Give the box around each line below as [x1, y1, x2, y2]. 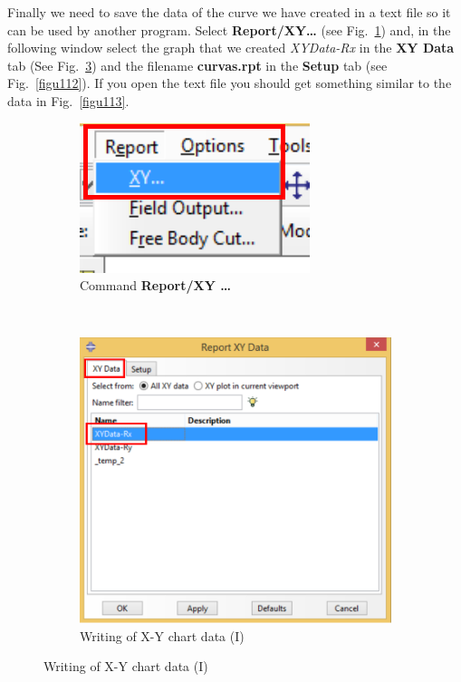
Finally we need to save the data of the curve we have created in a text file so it [7, 3, 451, 21]
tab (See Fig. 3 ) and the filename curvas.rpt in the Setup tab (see [7, 55, 388, 74]
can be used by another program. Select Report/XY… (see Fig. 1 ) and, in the [7, 20, 451, 39]
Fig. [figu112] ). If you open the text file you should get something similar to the [7, 73, 452, 93]
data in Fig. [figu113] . [7, 91, 130, 110]
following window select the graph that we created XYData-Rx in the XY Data [7, 38, 455, 57]
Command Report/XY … [80, 276, 231, 295]
